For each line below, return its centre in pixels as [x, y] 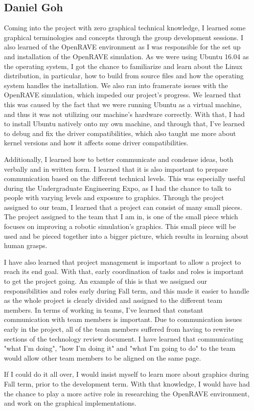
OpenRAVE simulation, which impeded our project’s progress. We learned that [123, 95]
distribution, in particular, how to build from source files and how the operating [124, 76]
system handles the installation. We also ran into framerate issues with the [116, 85]
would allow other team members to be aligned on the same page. [103, 357]
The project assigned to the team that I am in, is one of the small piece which [121, 217]
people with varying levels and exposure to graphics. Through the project [114, 197]
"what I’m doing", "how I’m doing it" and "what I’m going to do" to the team [120, 348]
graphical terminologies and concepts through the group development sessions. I [124, 37]
